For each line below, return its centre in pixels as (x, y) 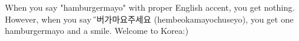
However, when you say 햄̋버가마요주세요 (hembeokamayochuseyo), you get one (149, 19)
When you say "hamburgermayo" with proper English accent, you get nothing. (150, 7)
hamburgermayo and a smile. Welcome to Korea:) (97, 31)
